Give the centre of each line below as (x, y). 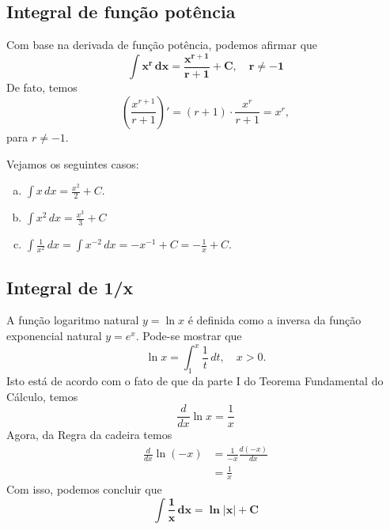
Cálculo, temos (42, 396)
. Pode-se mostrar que (189, 336)
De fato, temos (42, 87)
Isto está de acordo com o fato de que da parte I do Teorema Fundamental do (195, 380)
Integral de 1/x (70, 287)
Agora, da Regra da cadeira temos (89, 435)
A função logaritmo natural (73, 320)
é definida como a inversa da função (275, 320)
